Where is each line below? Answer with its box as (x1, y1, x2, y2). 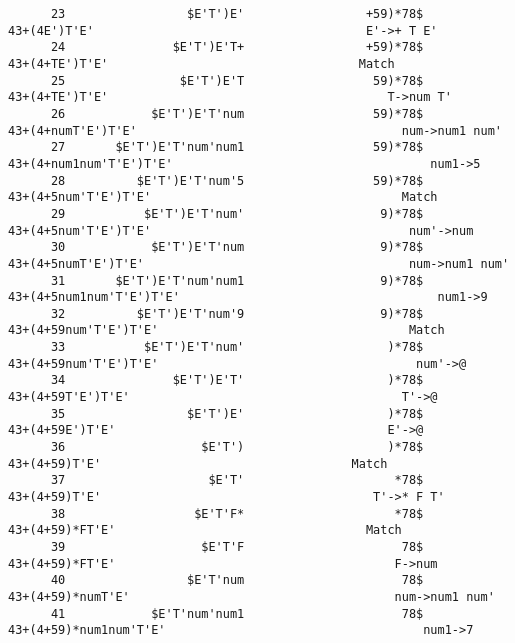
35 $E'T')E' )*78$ (50, 406, 424, 421)
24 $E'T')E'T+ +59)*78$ (50, 40, 424, 55)
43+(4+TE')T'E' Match (8, 56, 395, 71)
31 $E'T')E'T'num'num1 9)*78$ (50, 273, 424, 288)
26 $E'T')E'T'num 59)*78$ (50, 106, 424, 121)
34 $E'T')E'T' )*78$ (50, 373, 424, 388)
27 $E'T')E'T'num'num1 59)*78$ (50, 140, 424, 155)
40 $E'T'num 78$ (50, 573, 424, 588)
